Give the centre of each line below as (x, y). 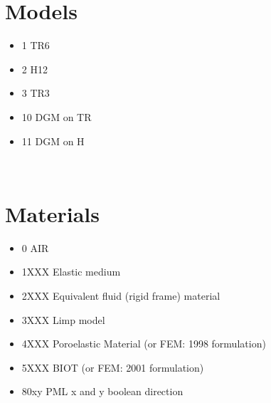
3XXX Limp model (63, 319)
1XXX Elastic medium (71, 272)
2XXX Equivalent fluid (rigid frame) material (121, 295)
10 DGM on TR (57, 116)
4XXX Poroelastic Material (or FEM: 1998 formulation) (144, 344)
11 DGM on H (53, 141)
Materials (53, 213)
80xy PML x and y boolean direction (102, 391)
